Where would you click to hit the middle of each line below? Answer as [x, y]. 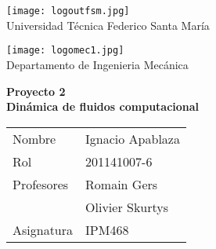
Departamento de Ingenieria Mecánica [97, 64]
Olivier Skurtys [127, 207]
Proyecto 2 [36, 91]
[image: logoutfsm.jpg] [68, 11]
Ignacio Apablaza [133, 138]
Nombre [34, 138]
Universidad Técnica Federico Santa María [108, 25]
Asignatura [43, 229]
